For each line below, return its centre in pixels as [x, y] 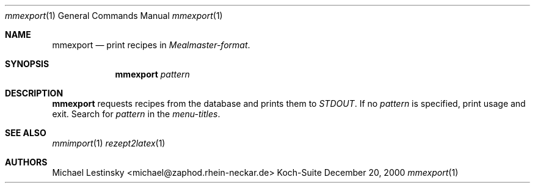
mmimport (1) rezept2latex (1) [109, 143]
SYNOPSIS [27, 64]
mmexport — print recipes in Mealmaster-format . [151, 45]
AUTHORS [26, 162]
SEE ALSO [26, 133]
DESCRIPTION [34, 93]
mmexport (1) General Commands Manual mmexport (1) [114, 16]
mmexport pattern [152, 74]
